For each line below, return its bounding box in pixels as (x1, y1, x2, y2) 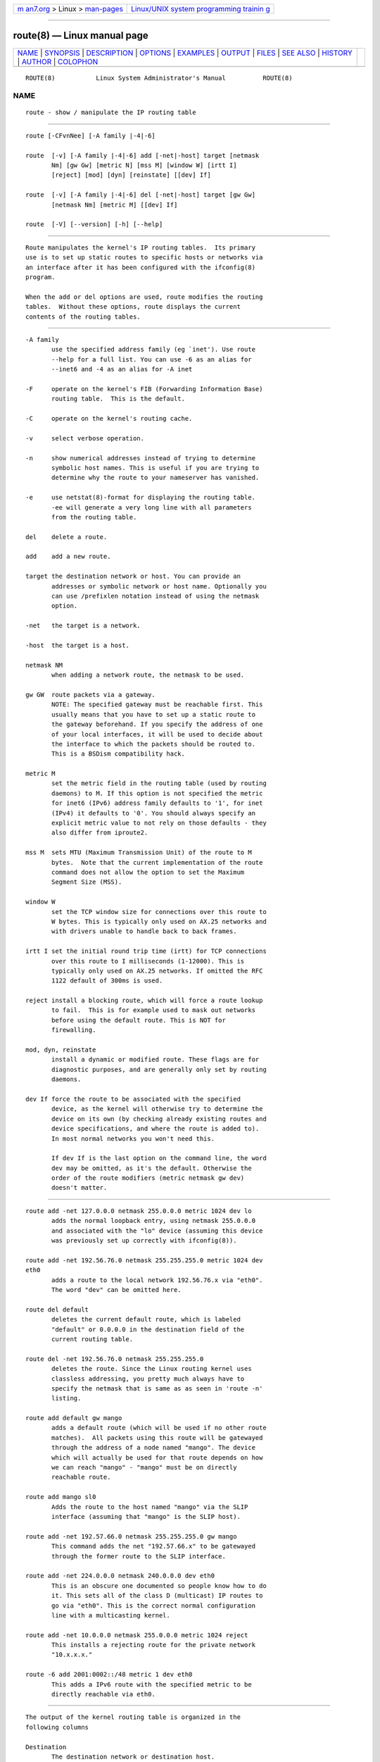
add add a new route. (25, 553, 111, 560)
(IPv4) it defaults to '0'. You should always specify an (51, 809, 256, 817)
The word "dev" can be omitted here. (51, 1286, 182, 1293)
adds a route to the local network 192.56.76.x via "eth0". (51, 1276, 263, 1284)
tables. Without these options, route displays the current (25, 303, 241, 311)
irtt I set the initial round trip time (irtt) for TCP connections (25, 947, 267, 955)
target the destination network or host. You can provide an (25, 572, 241, 581)
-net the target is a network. (25, 622, 141, 630)
